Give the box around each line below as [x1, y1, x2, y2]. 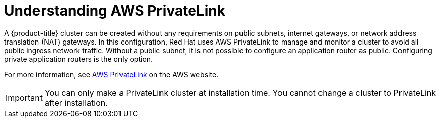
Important [6, 92, 43, 103]
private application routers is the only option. [4, 54, 153, 63]
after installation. [44, 97, 108, 108]
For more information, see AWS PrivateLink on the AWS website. [4, 70, 219, 79]
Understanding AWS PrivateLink [4, 2, 225, 19]
